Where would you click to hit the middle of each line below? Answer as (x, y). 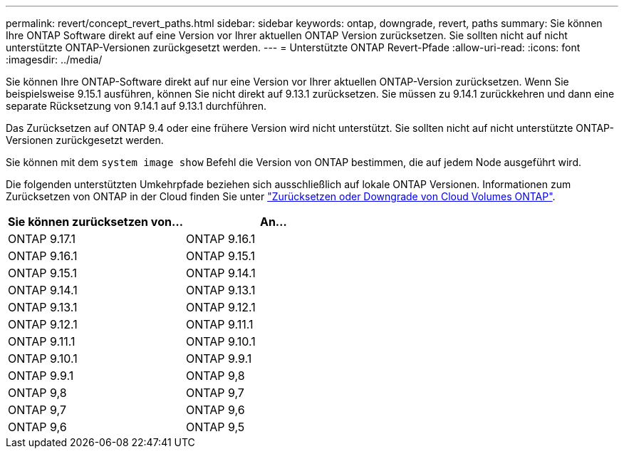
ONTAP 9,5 (215, 427)
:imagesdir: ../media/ (54, 60)
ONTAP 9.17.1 (42, 239)
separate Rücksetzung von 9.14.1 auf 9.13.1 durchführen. (136, 106)
